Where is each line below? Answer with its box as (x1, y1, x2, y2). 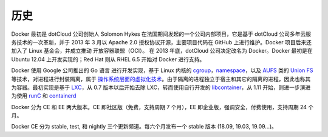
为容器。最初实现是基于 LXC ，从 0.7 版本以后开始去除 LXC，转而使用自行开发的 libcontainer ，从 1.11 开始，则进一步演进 (11, 84, 311, 91)
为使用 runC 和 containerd (11, 92, 77, 99)
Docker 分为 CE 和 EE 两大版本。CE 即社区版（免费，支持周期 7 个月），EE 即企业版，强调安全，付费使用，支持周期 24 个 (11, 103, 314, 110)
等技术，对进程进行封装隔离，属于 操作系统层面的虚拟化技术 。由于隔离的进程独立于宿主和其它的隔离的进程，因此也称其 (11, 75, 311, 82)
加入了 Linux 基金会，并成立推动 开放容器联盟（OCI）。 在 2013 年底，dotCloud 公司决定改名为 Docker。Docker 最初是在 (11, 47, 313, 55)
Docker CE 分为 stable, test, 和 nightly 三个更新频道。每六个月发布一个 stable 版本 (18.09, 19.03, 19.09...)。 (11, 123, 278, 130)
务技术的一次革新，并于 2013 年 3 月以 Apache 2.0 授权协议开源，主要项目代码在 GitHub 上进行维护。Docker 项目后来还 (11, 38, 312, 45)
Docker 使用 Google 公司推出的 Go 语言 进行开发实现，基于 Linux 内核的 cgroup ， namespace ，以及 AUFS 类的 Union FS (11, 67, 313, 74)
